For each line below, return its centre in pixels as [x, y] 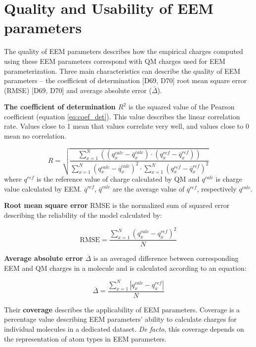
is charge [229, 179]
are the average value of [149, 188]
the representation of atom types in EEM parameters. [85, 338]
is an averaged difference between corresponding [166, 258]
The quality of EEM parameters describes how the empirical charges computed [124, 51]
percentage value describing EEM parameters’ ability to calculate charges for [120, 319]
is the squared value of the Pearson [182, 107]
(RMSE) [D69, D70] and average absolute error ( [78, 90]
